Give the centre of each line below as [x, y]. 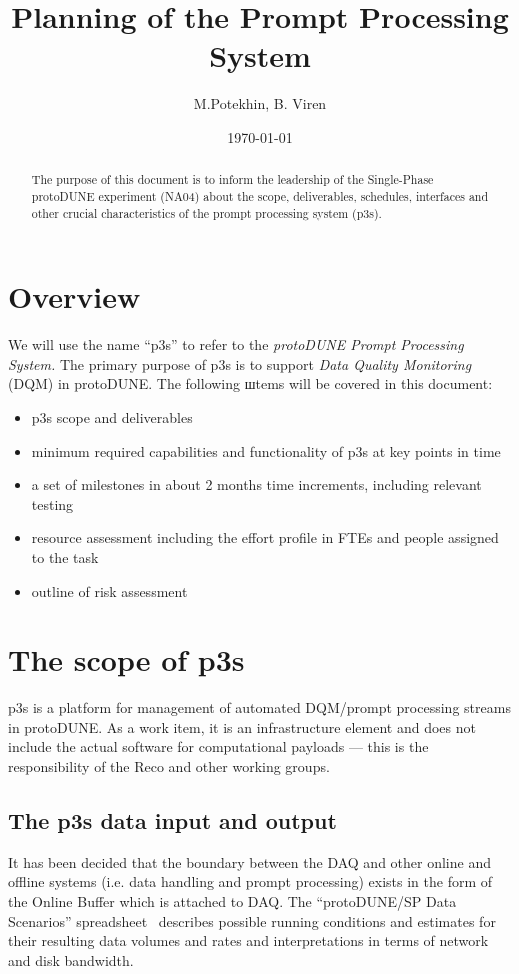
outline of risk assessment [109, 590]
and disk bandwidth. [71, 959]
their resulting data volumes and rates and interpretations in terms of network [248, 940]
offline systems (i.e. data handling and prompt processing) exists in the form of [250, 881]
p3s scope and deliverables [112, 416]
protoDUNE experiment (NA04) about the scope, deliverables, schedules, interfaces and [260, 195]
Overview [74, 296]
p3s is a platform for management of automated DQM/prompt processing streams [259, 707]
